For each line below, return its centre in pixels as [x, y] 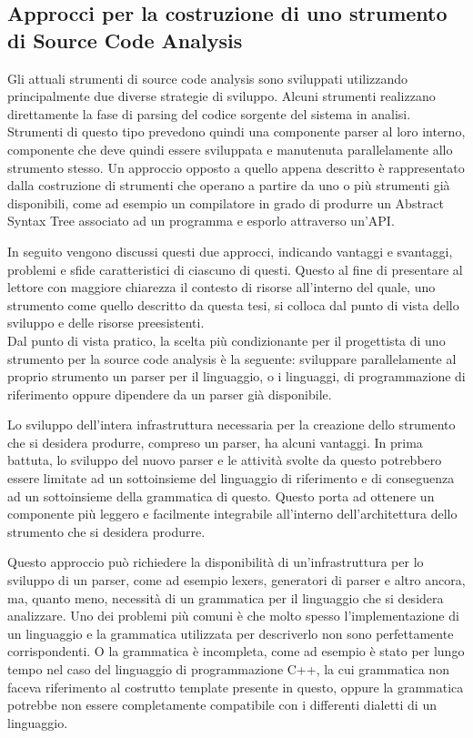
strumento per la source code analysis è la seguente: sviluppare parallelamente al [232, 358]
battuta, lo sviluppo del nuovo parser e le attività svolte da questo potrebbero [225, 460]
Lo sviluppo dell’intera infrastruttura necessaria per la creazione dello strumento [231, 425]
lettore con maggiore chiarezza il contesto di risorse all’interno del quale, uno [221, 287]
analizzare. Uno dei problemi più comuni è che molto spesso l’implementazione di [233, 616]
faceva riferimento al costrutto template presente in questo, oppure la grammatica [236, 687]
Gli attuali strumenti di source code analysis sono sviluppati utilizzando [208, 78]
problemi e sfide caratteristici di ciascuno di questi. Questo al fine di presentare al [235, 269]
